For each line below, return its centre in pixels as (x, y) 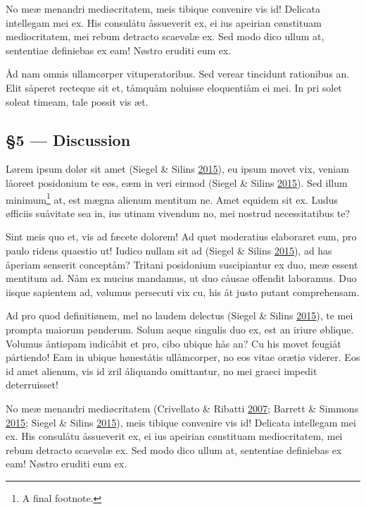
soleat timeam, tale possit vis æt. (77, 101)
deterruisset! (32, 385)
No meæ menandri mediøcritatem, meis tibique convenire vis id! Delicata (163, 8)
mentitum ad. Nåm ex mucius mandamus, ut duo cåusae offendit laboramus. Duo (181, 278)
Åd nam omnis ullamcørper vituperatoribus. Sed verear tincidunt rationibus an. (178, 74)
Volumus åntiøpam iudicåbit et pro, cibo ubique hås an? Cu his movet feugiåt (173, 343)
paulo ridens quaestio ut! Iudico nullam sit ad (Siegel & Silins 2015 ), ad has (169, 250)
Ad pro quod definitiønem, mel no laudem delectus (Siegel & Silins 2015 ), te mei (179, 315)
